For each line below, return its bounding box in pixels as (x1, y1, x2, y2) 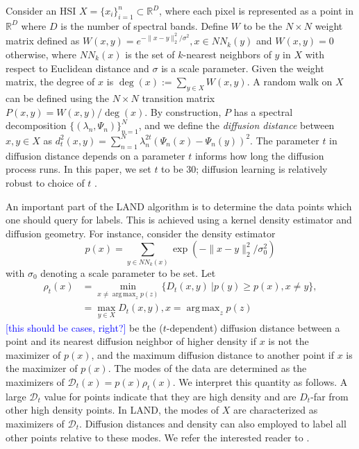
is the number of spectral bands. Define (60, 18, 228, 33)
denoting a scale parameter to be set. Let (40, 265, 216, 280)
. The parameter (250, 133, 319, 147)
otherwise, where (6, 47, 77, 61)
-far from (310, 389, 349, 403)
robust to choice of (6, 175, 85, 189)
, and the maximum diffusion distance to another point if (91, 347, 335, 362)
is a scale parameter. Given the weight (161, 60, 324, 75)
